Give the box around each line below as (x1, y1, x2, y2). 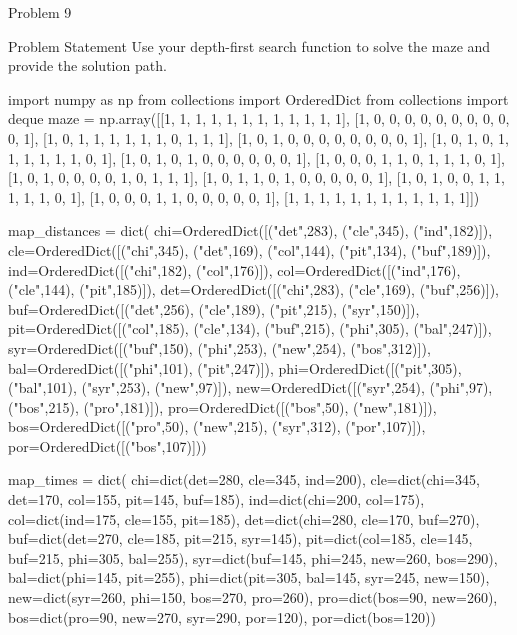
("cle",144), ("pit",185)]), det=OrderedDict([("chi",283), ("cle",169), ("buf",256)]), (8, 279, 499, 300)
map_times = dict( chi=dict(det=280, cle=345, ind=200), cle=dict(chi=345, (8, 469, 480, 490)
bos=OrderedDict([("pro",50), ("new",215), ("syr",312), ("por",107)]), (8, 416, 426, 437)
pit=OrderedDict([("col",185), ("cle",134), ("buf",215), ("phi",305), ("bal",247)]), (8, 318, 492, 339)
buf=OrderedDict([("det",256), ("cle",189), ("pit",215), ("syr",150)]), (8, 298, 420, 319)
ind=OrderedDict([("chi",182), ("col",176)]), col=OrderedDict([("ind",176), (8, 259, 461, 280)
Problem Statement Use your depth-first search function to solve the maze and (8, 35, 491, 56)
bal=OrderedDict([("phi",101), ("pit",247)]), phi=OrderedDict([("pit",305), (8, 357, 462, 378)
